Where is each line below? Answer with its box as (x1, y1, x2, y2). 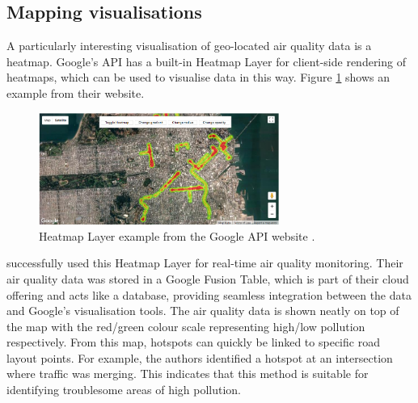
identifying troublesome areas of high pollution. (6, 381, 242, 398)
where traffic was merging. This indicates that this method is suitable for (6, 365, 369, 382)
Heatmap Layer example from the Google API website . (39, 227, 315, 244)
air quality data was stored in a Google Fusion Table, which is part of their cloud (6, 270, 409, 287)
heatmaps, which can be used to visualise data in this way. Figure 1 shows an (6, 69, 391, 86)
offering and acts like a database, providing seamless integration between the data (6, 286, 412, 303)
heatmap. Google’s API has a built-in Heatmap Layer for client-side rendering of (6, 52, 406, 69)
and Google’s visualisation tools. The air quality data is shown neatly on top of (6, 302, 399, 319)
